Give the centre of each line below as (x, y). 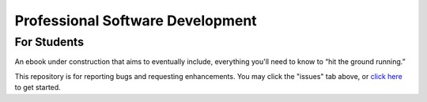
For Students (49, 42)
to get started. (38, 88)
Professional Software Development (136, 21)
